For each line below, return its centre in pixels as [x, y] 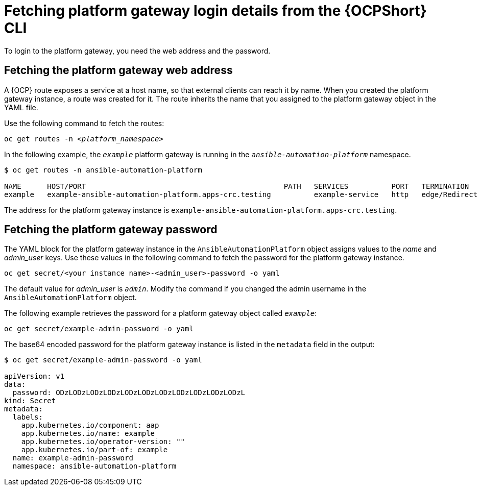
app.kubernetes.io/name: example [88, 434]
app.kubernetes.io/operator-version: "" [103, 442]
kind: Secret [30, 401]
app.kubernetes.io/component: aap [90, 425]
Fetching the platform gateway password [111, 230]
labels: [28, 417]
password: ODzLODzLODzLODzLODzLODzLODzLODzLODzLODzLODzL [129, 393]
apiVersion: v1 [34, 376]
